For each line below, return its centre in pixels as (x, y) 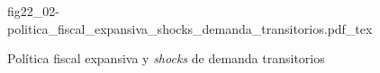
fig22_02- (33, 11)
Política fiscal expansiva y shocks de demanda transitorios (166, 58)
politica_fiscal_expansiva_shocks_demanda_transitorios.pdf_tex (190, 28)
